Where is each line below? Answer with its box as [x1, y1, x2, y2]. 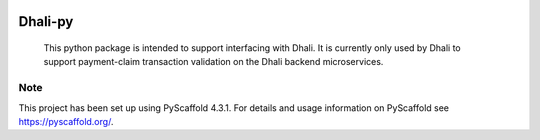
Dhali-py [18, 13, 74, 30]
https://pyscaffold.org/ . [18, 115, 114, 127]
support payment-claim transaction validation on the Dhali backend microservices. [43, 56, 384, 68]
